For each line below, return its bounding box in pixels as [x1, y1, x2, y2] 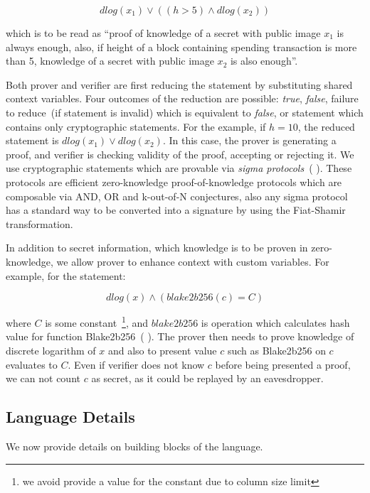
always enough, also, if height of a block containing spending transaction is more [6, 39, 357, 54]
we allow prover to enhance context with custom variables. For [56, 254, 329, 269]
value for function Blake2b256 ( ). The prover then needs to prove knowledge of [6, 329, 354, 344]
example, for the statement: [6, 268, 126, 283]
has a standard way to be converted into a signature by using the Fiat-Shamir [6, 202, 346, 217]
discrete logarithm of [6, 342, 96, 357]
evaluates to [6, 357, 58, 372]
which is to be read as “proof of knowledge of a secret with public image [6, 26, 321, 40]
